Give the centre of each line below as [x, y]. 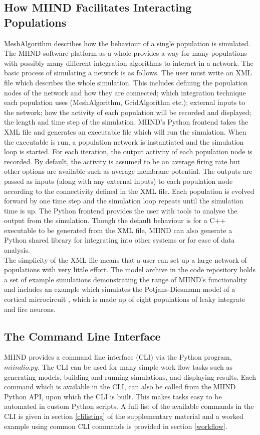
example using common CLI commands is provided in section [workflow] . [116, 426]
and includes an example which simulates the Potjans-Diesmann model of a [120, 289]
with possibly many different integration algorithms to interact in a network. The [129, 63]
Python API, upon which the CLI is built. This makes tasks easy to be [113, 396]
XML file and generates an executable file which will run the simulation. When [125, 131]
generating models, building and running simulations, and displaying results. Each [130, 376]
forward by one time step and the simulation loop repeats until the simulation [124, 201]
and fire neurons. [30, 309]
